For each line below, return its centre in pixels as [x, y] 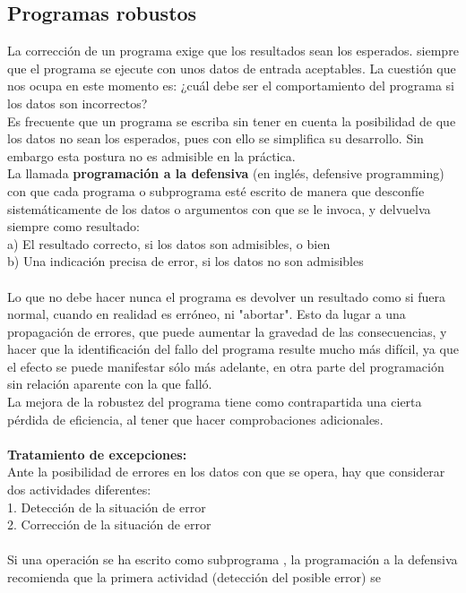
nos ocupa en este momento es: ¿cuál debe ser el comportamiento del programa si [231, 86]
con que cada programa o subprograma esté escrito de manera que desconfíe [216, 190]
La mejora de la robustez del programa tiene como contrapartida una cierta [215, 402]
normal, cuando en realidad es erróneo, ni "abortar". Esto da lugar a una [207, 314]
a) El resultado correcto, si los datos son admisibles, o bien [169, 243]
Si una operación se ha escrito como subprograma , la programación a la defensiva [233, 559]
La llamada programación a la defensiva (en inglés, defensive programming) [226, 173]
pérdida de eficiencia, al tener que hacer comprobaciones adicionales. [195, 419]
